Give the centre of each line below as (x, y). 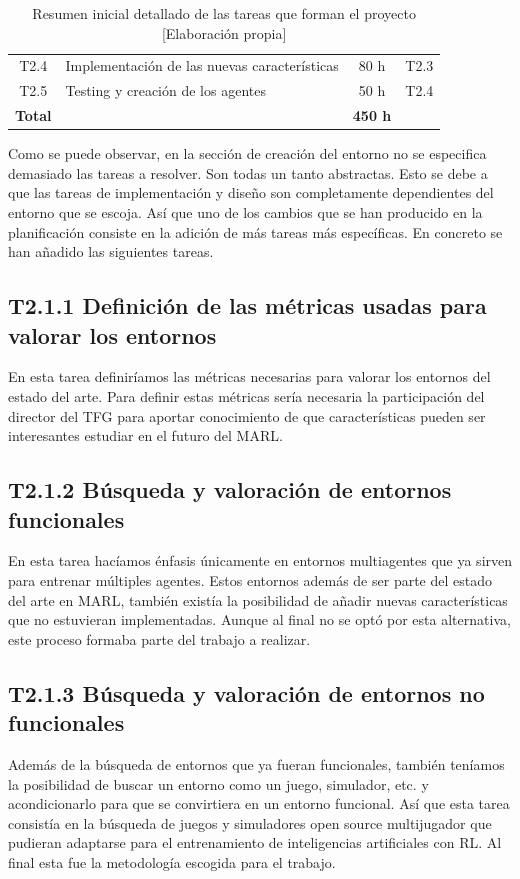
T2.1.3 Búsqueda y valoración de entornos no (246, 692)
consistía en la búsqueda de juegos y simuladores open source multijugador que (250, 822)
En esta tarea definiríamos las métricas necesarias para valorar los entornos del (249, 376)
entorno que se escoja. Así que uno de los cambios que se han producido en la (245, 212)
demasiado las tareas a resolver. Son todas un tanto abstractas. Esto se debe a (248, 172)
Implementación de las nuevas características (202, 65)
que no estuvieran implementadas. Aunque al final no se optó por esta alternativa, (259, 619)
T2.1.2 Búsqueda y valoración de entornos (230, 489)
